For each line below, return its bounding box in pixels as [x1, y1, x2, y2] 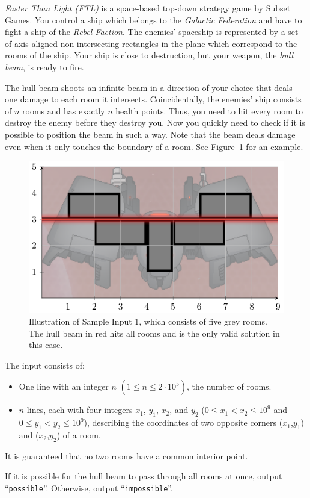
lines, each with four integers [26, 403, 133, 416]
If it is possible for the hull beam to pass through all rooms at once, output [5, 470, 282, 482]
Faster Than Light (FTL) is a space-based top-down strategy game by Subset [5, 2, 291, 14]
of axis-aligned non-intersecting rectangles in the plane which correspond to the [5, 37, 297, 49]
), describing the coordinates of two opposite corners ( [84, 416, 283, 429]
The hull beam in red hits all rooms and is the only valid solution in [29, 326, 280, 339]
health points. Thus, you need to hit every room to [115, 104, 303, 117]
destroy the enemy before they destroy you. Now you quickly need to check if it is [5, 116, 306, 129]
